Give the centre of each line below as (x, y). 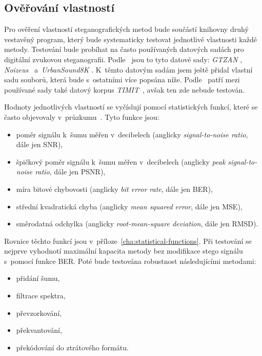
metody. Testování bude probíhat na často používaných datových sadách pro (124, 49)
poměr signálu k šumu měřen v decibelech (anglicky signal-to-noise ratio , (132, 134)
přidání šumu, (38, 278)
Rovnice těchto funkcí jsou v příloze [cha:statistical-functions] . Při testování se (128, 241)
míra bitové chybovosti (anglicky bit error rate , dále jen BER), (114, 189)
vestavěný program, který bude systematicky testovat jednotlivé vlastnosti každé (130, 39)
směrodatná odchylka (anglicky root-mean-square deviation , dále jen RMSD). (137, 224)
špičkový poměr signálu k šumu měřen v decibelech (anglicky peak (121, 161)
